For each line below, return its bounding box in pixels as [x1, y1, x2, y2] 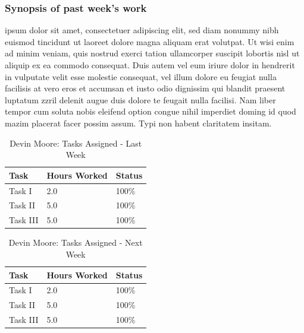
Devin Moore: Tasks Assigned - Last [10, 137, 142, 149]
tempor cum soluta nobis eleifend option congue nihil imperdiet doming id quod [5, 105, 296, 118]
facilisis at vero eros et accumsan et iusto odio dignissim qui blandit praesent [5, 82, 286, 94]
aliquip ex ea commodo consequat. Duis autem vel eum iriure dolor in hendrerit [5, 59, 295, 71]
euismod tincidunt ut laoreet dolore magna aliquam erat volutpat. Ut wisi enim [5, 35, 294, 47]
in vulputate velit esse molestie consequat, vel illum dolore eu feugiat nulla [5, 70, 277, 83]
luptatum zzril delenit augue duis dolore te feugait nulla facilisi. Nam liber [5, 93, 276, 106]
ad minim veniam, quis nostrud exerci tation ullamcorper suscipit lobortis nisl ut [5, 47, 300, 59]
